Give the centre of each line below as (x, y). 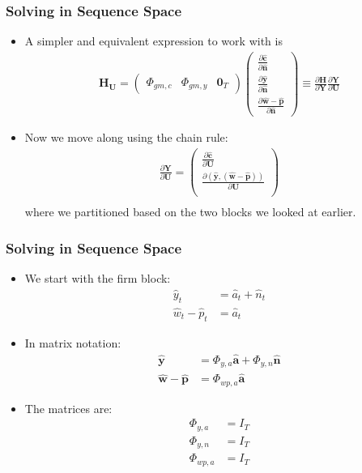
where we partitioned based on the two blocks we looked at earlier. (190, 212)
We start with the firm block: (98, 278)
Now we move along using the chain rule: (126, 137)
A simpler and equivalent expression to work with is (153, 41)
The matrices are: (68, 408)
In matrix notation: (73, 342)
